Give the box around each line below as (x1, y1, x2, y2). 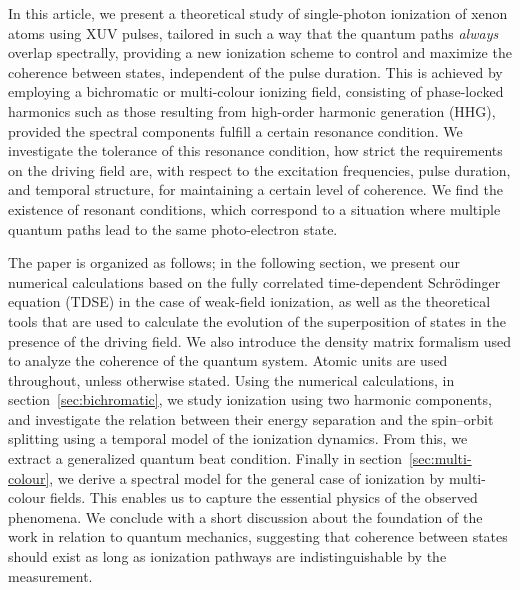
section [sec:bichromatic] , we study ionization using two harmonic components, (8, 389, 492, 410)
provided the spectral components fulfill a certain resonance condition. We (8, 120, 463, 141)
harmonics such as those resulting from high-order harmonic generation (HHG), (8, 100, 496, 121)
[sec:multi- (408, 448, 472, 469)
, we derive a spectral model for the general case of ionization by (49, 467, 445, 488)
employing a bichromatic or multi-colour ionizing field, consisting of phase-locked (8, 81, 504, 102)
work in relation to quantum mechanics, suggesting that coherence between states (8, 526, 508, 547)
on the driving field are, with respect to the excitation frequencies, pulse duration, (8, 159, 511, 180)
